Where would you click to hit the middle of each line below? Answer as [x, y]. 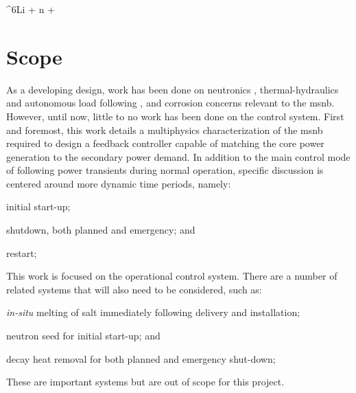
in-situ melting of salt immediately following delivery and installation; [153, 312]
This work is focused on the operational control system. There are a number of [172, 276]
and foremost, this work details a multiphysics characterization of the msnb [165, 130]
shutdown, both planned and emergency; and [101, 230]
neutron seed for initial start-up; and [83, 336]
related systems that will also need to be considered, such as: [134, 289]
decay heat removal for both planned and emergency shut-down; [141, 358]
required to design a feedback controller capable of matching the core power [165, 143]
